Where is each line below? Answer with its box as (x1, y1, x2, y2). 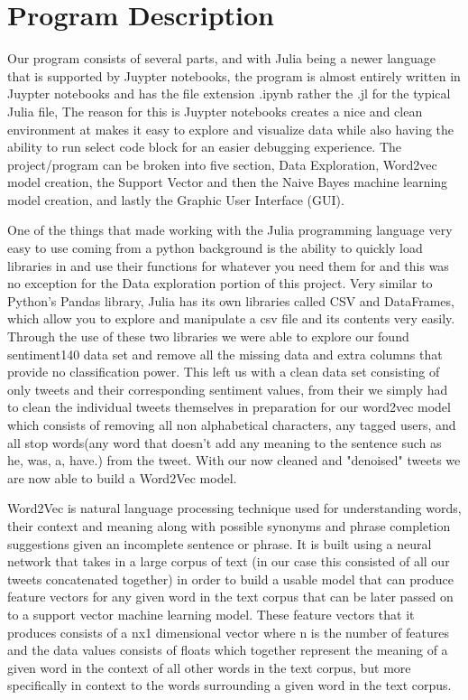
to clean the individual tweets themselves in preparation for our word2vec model (7, 397, 451, 416)
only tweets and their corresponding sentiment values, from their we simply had (7, 379, 448, 398)
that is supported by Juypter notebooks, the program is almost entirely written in (7, 66, 461, 85)
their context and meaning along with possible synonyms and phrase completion (7, 516, 451, 535)
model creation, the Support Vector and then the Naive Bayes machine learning (7, 173, 448, 191)
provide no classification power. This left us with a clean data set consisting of (7, 362, 440, 381)
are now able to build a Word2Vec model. (7, 468, 237, 487)
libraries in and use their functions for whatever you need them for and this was (7, 256, 449, 275)
